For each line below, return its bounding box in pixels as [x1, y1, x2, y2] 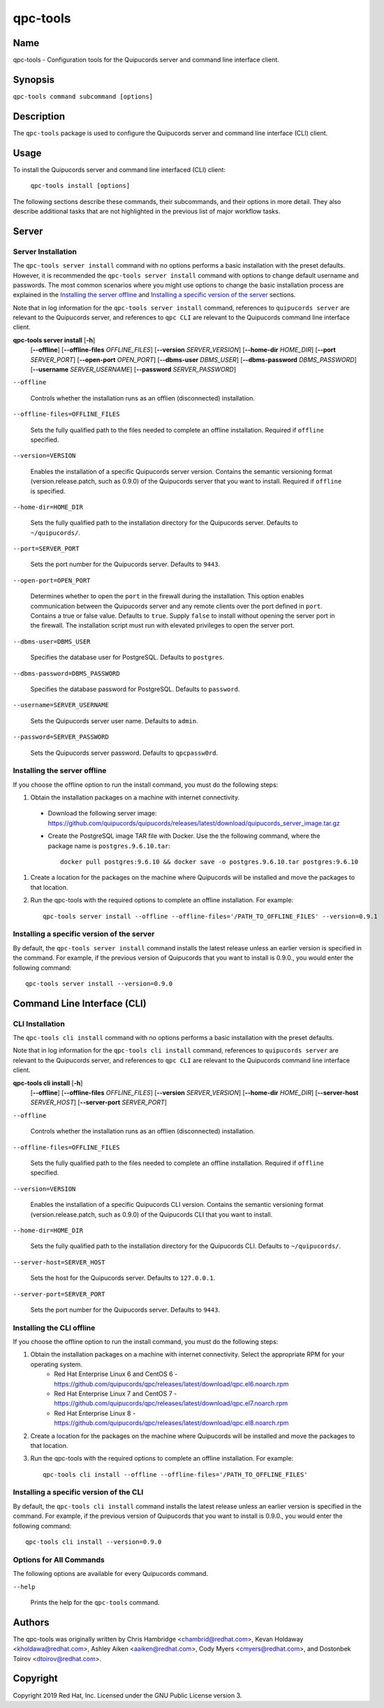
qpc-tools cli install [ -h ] [13, 1078, 83, 1087]
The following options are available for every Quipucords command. [13, 1570, 209, 1578]
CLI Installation [13, 1019, 66, 1029]
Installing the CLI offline [13, 1323, 96, 1333]
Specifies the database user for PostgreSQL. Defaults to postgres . [30, 653, 225, 662]
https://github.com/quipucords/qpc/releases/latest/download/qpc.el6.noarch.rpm [54, 1380, 289, 1388]
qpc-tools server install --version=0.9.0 [25, 979, 173, 987]
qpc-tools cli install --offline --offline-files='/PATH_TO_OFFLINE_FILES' [43, 1470, 308, 1478]
